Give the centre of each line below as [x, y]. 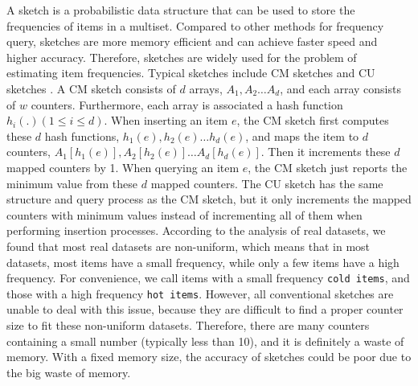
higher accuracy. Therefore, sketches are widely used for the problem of [182, 57]
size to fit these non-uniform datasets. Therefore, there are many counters [188, 325]
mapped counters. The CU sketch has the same [267, 183]
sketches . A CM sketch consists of [91, 88]
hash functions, [82, 136]
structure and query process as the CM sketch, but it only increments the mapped [209, 199]
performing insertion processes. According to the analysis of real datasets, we [196, 230]
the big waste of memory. [69, 372]
